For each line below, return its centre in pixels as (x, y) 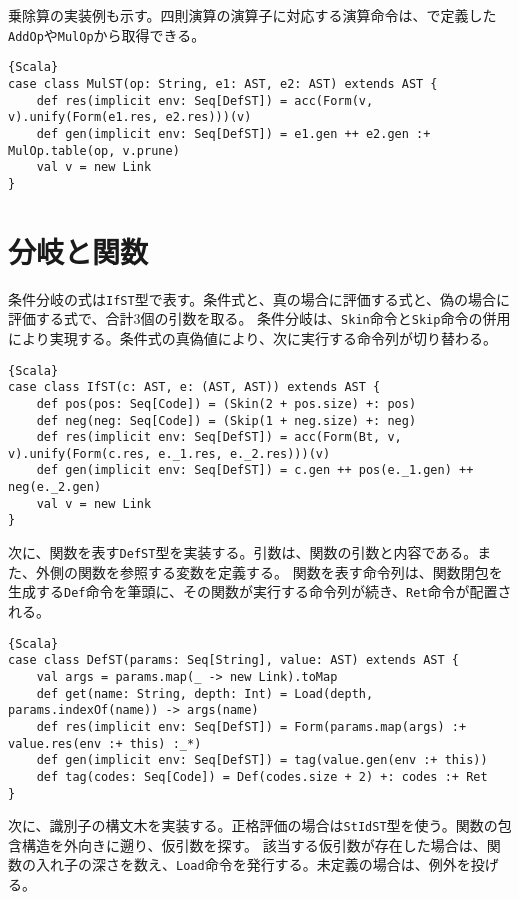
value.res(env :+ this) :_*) (105, 743)
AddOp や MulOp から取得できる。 (107, 34)
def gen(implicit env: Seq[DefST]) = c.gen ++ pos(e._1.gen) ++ (255, 470)
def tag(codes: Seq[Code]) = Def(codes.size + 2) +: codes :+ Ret (262, 776)
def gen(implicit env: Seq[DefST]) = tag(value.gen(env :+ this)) (262, 760)
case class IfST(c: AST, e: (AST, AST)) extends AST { (194, 387)
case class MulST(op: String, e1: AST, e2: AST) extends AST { (223, 83)
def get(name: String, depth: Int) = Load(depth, (205, 693)
